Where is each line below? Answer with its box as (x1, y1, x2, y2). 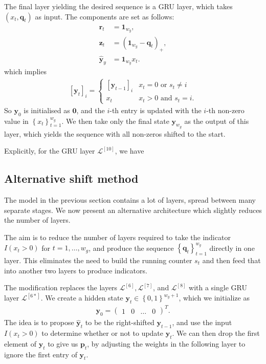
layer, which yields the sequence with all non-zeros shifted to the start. (4, 128, 226, 139)
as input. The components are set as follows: (35, 11, 174, 22)
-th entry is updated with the (109, 104, 202, 115)
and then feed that (202, 254, 261, 265)
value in (4, 115, 29, 126)
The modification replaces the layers (4, 282, 118, 293)
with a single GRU (189, 282, 247, 293)
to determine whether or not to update (41, 328, 164, 338)
